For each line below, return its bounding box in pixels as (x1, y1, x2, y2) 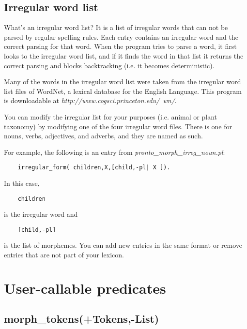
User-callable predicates (4, 278, 166, 298)
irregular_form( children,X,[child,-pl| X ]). (17, 164, 170, 171)
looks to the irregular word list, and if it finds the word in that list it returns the (4, 50, 244, 60)
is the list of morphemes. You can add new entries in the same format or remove (4, 240, 243, 250)
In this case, (4, 178, 40, 188)
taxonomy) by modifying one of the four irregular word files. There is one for (4, 121, 232, 131)
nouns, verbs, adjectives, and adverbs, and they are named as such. (4, 131, 203, 141)
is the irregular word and (4, 209, 78, 219)
